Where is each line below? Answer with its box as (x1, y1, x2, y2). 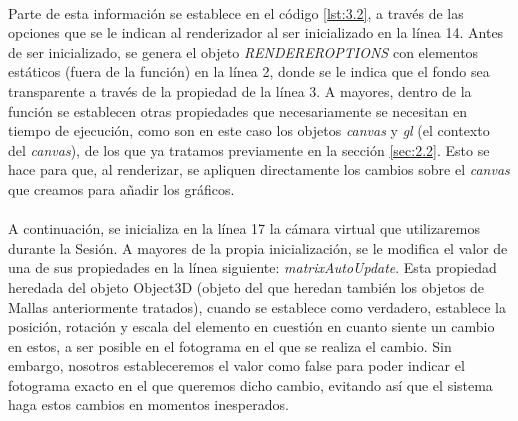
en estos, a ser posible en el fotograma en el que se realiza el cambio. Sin (8, 335, 452, 356)
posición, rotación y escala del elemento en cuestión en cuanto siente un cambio (8, 316, 495, 337)
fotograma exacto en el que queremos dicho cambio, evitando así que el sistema (8, 374, 493, 395)
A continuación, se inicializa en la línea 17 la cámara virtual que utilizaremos (8, 218, 480, 239)
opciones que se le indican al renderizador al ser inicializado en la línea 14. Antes (8, 22, 504, 43)
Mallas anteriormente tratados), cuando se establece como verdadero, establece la (8, 296, 506, 317)
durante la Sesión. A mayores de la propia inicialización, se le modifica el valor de (8, 237, 508, 258)
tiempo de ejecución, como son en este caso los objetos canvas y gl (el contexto (8, 120, 490, 141)
